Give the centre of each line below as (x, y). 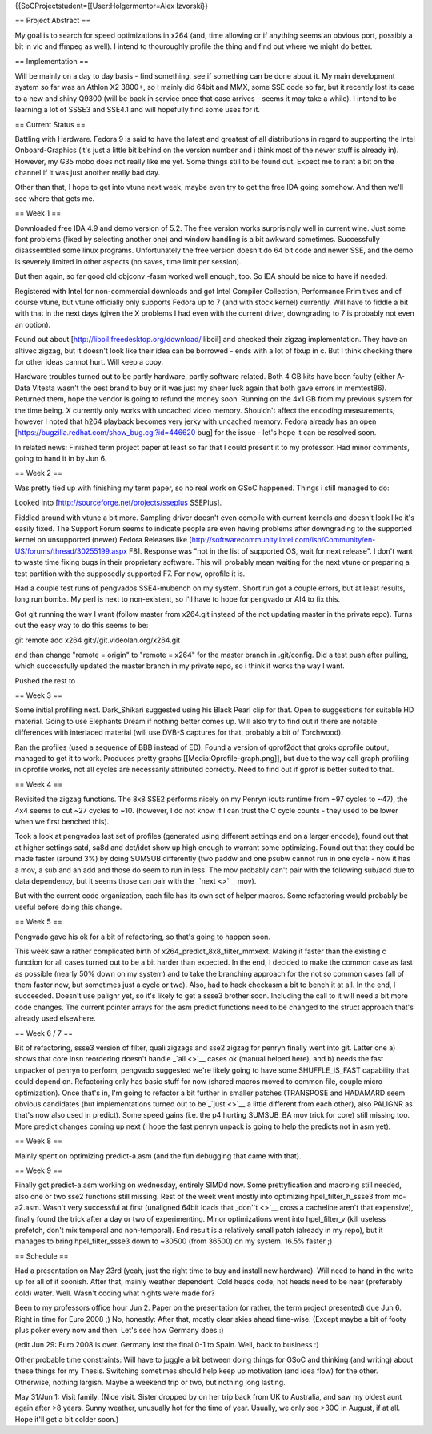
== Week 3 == (39, 695)
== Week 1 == (38, 213)
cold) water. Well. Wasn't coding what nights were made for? (115, 1293)
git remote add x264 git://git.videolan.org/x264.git (97, 640)
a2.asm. (28, 1208)
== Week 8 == (39, 1141)
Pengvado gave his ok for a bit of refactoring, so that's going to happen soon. (143, 937)
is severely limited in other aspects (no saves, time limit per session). (128, 261)
